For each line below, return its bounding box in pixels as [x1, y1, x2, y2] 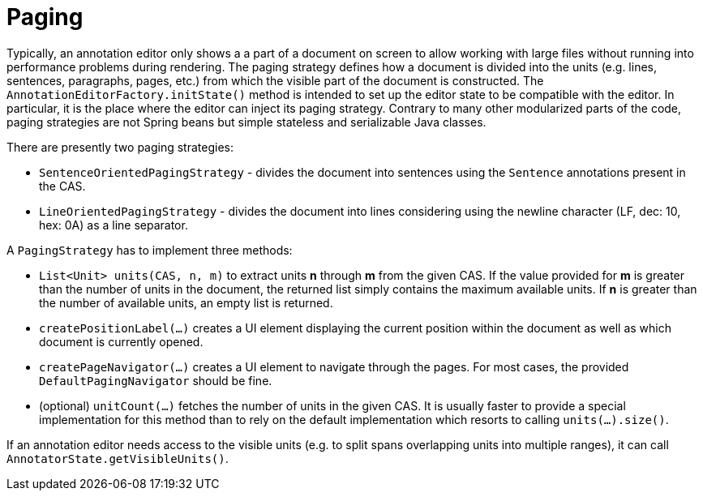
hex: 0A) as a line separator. [39, 217, 188, 232]
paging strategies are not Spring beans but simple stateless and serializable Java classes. [6, 114, 487, 129]
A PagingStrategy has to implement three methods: [6, 242, 293, 257]
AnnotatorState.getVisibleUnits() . [6, 451, 229, 465]
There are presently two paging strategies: [6, 139, 234, 154]
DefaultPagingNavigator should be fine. [39, 373, 272, 388]
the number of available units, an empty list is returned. [39, 295, 333, 310]
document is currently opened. [39, 334, 204, 349]
